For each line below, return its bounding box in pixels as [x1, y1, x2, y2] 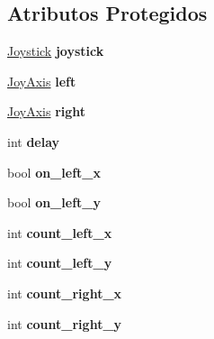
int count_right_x [7, 283, 122, 302]
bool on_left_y [7, 193, 101, 212]
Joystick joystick [7, 41, 104, 60]
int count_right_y [7, 314, 122, 333]
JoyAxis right [7, 102, 86, 121]
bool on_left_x [7, 162, 101, 181]
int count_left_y [7, 253, 112, 272]
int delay [7, 132, 60, 151]
